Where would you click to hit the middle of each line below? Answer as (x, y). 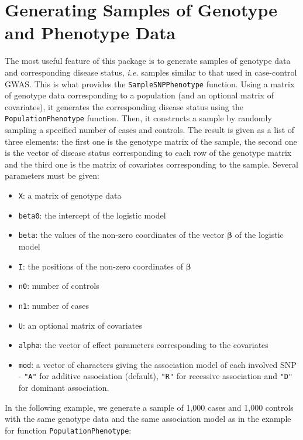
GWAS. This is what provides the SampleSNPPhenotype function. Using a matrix (150, 83)
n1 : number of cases (54, 305)
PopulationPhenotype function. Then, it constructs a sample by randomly (138, 118)
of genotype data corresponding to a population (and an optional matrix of (139, 95)
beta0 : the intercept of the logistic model (92, 215)
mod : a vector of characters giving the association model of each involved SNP (157, 364)
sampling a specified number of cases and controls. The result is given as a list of (150, 129)
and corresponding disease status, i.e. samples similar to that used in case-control (151, 72)
